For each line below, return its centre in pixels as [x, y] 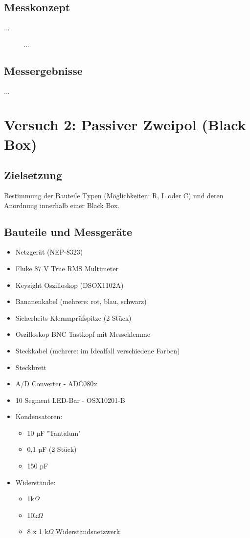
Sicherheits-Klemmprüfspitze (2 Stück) [73, 317]
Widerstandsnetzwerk [88, 531]
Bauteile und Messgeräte [68, 231]
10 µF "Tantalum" [54, 433]
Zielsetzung [33, 175]
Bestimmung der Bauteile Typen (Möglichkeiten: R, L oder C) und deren [114, 195]
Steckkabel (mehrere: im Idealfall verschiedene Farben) [98, 350]
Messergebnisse [43, 70]
